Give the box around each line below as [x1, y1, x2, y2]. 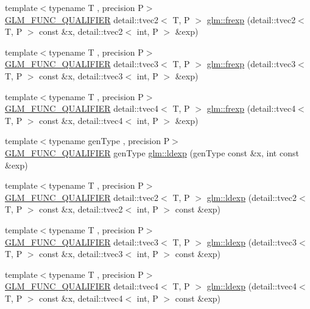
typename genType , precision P [49, 134, 170, 147]
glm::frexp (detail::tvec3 [206, 57, 296, 70]
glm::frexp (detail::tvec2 [206, 13, 296, 26]
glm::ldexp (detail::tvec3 [206, 235, 297, 248]
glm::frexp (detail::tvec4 [206, 102, 296, 115]
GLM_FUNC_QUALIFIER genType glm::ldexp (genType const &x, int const [5, 146, 299, 159]
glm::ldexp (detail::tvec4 [206, 280, 297, 293]
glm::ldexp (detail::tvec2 [206, 191, 297, 203]
